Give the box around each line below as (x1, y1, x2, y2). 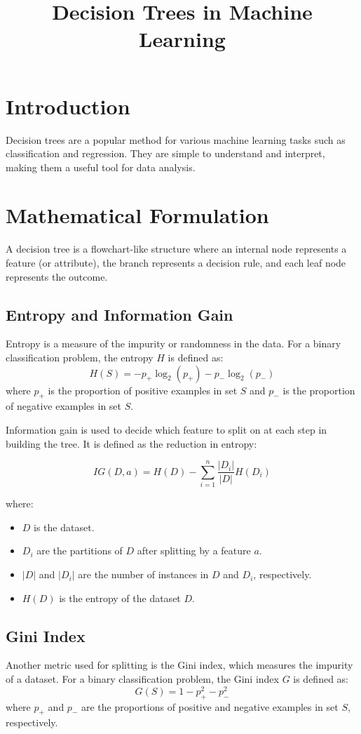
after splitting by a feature (137, 543, 251, 558)
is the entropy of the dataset (59, 590, 181, 605)
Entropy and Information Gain (6, 303, 233, 325)
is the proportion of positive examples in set (48, 382, 238, 397)
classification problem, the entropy (6, 349, 154, 364)
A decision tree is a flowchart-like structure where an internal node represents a (6, 241, 347, 256)
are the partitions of (36, 543, 123, 558)
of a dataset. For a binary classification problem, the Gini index (6, 672, 279, 686)
